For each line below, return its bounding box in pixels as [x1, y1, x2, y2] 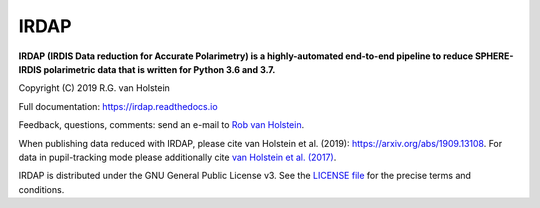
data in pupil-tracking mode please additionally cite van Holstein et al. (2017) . [18, 151, 337, 163]
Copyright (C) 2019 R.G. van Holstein [18, 82, 170, 94]
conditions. [18, 183, 65, 195]
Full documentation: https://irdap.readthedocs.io [18, 100, 219, 112]
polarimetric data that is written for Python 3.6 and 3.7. [43, 63, 276, 75]
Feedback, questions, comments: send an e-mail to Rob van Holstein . [18, 119, 305, 131]
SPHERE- [475, 50, 514, 62]
